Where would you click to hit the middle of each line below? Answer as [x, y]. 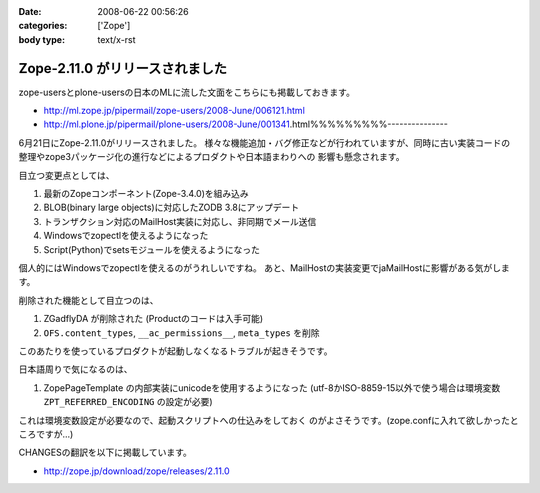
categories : [43, 26]
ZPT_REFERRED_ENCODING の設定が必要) [128, 402]
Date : [30, 11]
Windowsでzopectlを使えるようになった [126, 236]
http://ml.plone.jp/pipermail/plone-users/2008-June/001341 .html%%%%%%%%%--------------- [246, 124]
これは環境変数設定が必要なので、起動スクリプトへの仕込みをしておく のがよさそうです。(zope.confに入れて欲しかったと [268, 420]
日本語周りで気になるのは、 [75, 369]
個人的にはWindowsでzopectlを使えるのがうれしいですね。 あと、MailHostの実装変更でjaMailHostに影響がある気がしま [264, 267]
